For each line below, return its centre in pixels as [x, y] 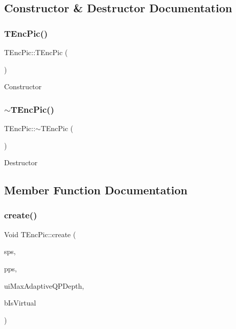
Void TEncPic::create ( [40, 234]
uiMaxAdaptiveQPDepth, [44, 285]
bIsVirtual [20, 303]
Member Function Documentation [96, 190]
